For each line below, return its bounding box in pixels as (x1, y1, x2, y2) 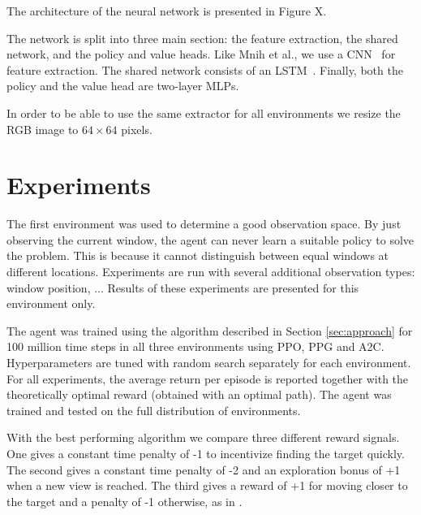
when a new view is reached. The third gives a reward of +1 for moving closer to (6, 477, 408, 494)
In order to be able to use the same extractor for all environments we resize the (6, 104, 401, 121)
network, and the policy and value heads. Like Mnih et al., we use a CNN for (6, 45, 396, 63)
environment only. (6, 295, 96, 312)
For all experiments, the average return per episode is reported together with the (6, 370, 409, 387)
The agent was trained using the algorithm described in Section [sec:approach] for (6, 322, 413, 339)
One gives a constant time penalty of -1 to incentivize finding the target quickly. (6, 445, 405, 461)
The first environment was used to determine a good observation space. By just (6, 215, 402, 232)
